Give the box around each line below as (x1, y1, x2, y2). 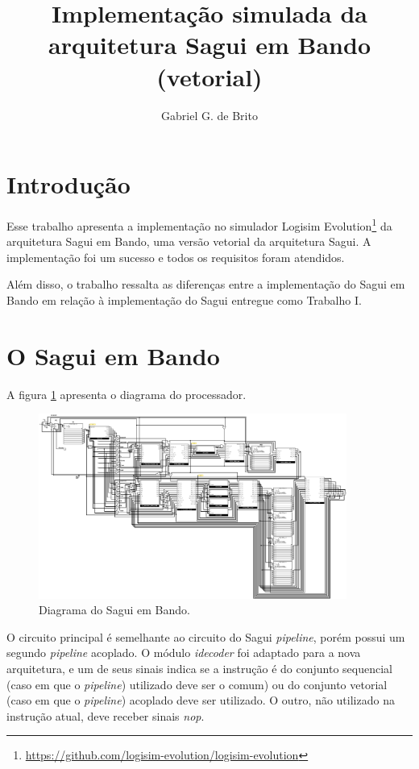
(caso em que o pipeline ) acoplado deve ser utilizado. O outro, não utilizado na (6, 692, 395, 709)
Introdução (6, 168, 131, 201)
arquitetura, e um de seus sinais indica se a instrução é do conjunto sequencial (6, 659, 392, 676)
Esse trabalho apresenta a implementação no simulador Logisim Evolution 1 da (6, 215, 392, 234)
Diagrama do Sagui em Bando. (39, 601, 190, 618)
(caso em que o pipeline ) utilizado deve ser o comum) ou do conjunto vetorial (6, 675, 388, 692)
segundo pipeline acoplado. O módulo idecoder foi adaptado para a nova (6, 644, 361, 661)
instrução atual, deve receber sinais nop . (6, 707, 205, 724)
